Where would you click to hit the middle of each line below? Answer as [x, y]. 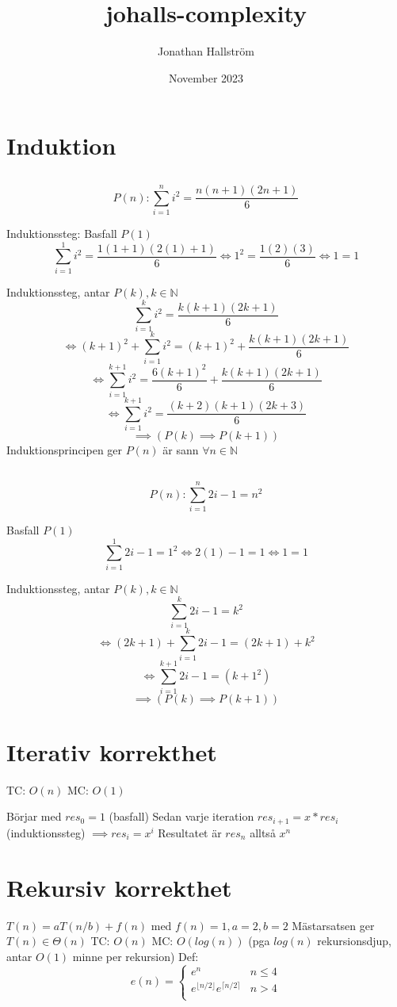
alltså [263, 832]
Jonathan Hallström [206, 51]
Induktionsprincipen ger [65, 449]
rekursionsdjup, [354, 941]
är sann [181, 449]
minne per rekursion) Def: [136, 956]
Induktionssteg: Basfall [62, 234]
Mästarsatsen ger [333, 925]
